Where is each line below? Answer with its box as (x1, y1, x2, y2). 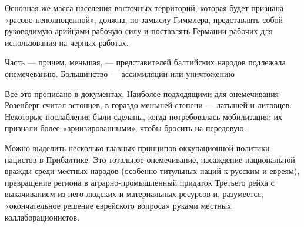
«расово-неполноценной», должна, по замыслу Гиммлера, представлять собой (5, 13, 283, 25)
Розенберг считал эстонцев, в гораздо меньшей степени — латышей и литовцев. (5, 99, 292, 111)
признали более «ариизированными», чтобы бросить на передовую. (5, 122, 246, 134)
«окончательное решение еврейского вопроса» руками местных (5, 199, 232, 211)
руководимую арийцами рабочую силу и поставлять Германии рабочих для (5, 25, 273, 37)
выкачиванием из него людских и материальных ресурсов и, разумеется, (5, 188, 263, 200)
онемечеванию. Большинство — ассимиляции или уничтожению (5, 67, 235, 79)
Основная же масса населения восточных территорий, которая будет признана (5, 2, 284, 14)
